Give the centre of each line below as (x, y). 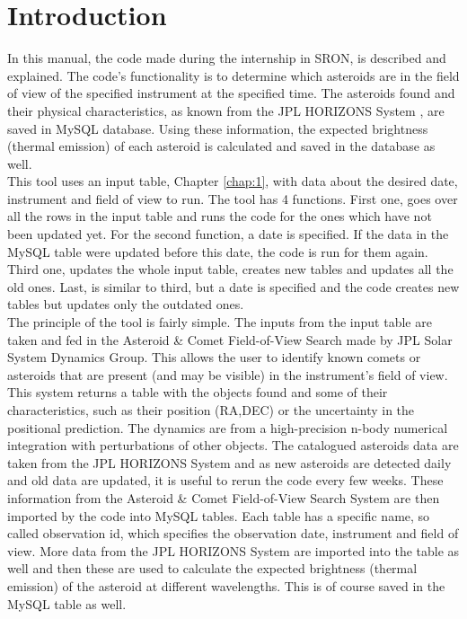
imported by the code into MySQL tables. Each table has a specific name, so (219, 515)
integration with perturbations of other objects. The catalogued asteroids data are (233, 445)
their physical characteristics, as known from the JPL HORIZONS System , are (226, 110)
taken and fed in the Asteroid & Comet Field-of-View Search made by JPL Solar (230, 339)
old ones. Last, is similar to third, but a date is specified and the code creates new (233, 286)
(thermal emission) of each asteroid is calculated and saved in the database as (221, 146)
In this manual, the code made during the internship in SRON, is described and (227, 58)
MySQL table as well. (67, 603)
